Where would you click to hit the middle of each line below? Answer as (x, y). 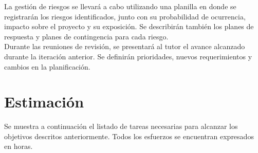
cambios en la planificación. (47, 66)
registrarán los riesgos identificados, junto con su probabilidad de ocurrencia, (125, 16)
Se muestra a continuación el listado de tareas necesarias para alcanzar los (121, 126)
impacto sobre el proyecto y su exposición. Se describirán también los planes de (129, 26)
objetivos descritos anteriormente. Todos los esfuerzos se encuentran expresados (129, 136)
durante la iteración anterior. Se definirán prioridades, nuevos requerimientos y (128, 56)
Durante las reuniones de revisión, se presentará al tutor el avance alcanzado (125, 46)
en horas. (19, 146)
